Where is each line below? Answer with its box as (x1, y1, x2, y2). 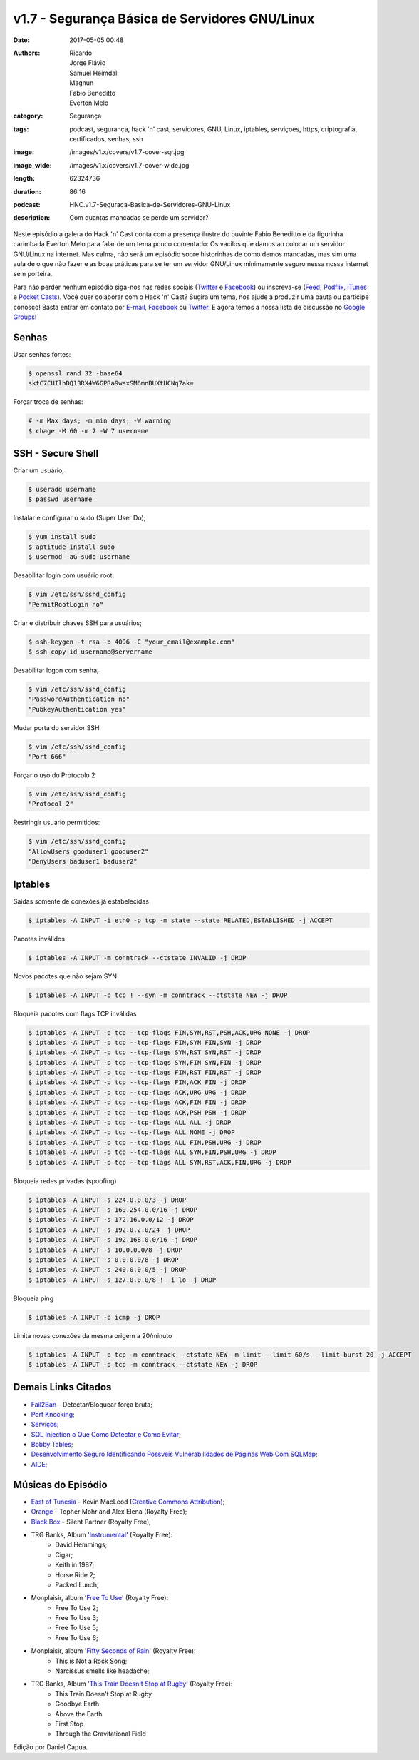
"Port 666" (28, 753, 66, 761)
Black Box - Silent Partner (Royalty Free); (31, 1517, 151, 1526)
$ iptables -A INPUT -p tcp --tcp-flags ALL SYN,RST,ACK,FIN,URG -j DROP (28, 1158, 291, 1166)
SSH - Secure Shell (13, 447, 99, 460)
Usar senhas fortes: (13, 350, 71, 358)
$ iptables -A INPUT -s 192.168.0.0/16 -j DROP (28, 1235, 197, 1244)
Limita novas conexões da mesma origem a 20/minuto (13, 1331, 172, 1340)
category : (13, 111, 43, 121)
